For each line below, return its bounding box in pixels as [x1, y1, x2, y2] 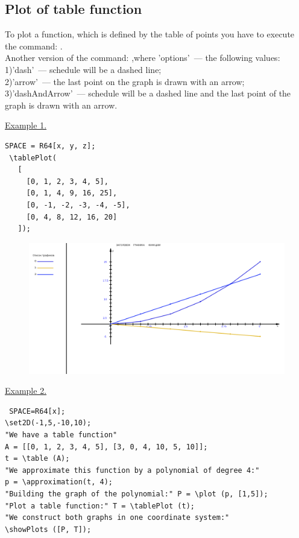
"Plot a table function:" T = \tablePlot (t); [5, 501, 195, 510]
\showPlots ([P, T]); [5, 525, 92, 534]
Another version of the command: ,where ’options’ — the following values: [5, 51, 280, 64]
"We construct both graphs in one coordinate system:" [5, 513, 230, 522]
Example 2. [5, 384, 47, 397]
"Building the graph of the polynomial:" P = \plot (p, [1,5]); [5, 490, 268, 499]
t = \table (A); [5, 454, 70, 463]
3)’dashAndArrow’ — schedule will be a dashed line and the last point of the [5, 87, 291, 100]
